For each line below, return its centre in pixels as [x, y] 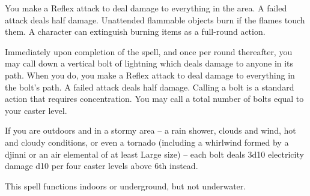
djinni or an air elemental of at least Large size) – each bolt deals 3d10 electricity [154, 154]
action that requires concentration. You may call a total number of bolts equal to [154, 99]
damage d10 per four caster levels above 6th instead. [102, 166]
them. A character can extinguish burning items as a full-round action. [135, 31]
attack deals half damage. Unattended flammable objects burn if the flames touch [155, 19]
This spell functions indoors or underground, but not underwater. [126, 186]
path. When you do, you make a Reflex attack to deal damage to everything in [150, 75]
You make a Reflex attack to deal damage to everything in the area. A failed [146, 8]
